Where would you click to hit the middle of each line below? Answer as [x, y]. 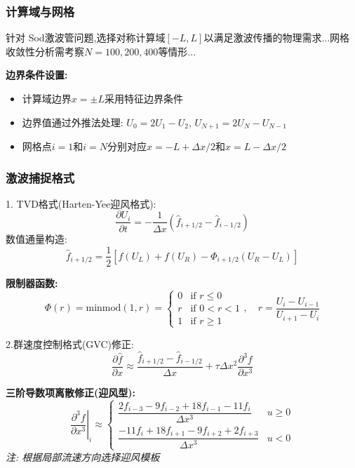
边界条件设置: [37, 75]
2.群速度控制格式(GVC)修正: [70, 343]
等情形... [177, 51]
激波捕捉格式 [40, 177]
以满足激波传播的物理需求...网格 [277, 38]
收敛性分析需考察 [45, 51]
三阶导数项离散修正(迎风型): [71, 393]
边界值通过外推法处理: [73, 122]
